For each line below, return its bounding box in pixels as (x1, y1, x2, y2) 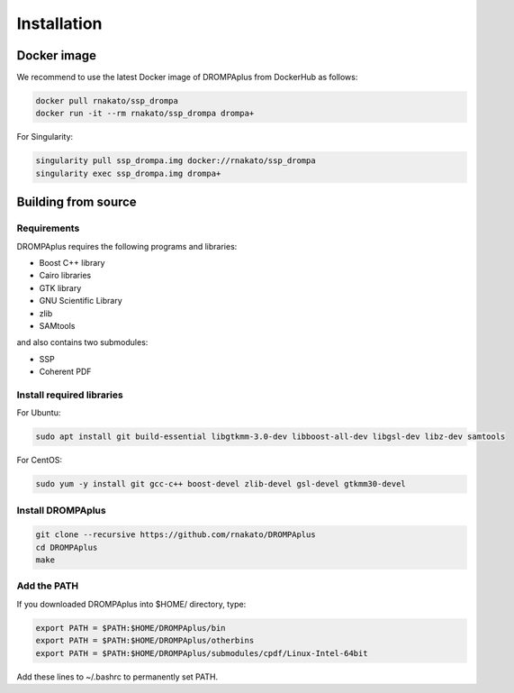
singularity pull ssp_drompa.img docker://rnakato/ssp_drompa (35, 156, 316, 166)
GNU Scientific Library (39, 296, 122, 306)
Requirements (16, 222, 80, 234)
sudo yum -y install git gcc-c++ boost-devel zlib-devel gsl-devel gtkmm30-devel (35, 479, 407, 489)
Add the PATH (16, 579, 79, 592)
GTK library (39, 282, 82, 293)
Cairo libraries (39, 270, 92, 281)
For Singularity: (16, 132, 74, 142)
